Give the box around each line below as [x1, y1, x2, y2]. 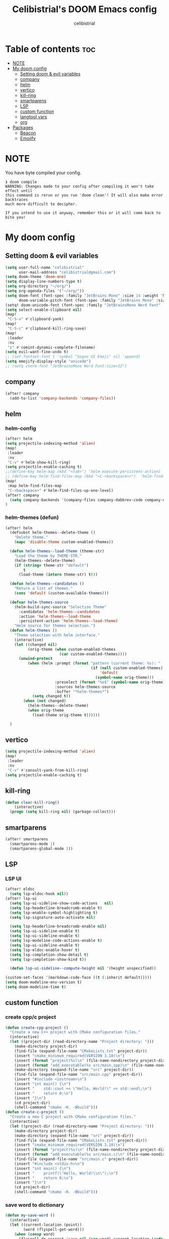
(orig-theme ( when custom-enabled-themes [27, 647, 116, 652]
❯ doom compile [5, 179, 37, 184]
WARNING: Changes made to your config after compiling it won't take [5, 183, 154, 189]
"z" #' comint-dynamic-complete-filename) [7, 345, 96, 350]
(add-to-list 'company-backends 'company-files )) [10, 396, 116, 401]
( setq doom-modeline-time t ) [5, 984, 66, 990]
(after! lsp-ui [5, 896, 37, 901]
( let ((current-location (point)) [10, 1222, 82, 1227]
